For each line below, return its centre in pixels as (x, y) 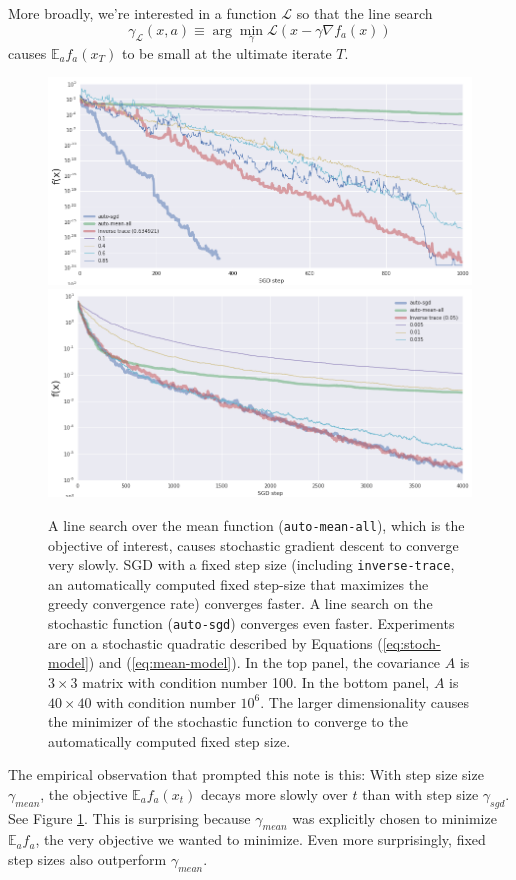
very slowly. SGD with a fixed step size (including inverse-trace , (251, 564)
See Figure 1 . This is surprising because (129, 817)
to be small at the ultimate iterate (226, 52)
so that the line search (364, 13)
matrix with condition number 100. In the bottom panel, (256, 681)
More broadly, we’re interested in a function (142, 13)
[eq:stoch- (411, 642)
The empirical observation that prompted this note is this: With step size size (246, 774)
